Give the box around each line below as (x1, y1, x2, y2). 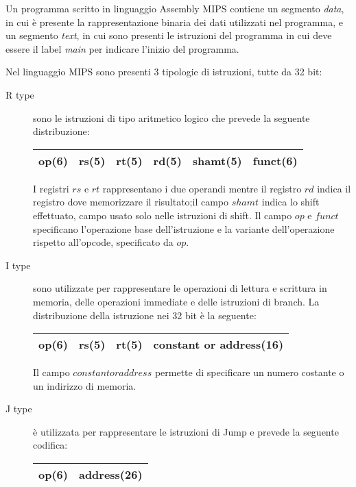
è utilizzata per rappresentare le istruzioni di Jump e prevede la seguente (33, 424, 339, 438)
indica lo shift (261, 195, 320, 209)
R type (5, 87, 34, 101)
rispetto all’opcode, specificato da (33, 235, 174, 249)
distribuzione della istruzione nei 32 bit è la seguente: (33, 308, 257, 322)
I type (5, 258, 31, 272)
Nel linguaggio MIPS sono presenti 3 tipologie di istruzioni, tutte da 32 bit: (5, 64, 322, 79)
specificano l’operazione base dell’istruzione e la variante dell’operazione (33, 221, 335, 236)
